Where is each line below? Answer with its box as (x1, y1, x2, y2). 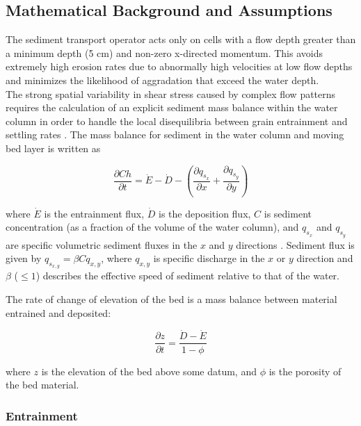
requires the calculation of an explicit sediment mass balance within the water (6, 100, 338, 115)
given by (6, 251, 42, 265)
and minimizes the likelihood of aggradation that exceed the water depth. (6, 72, 319, 87)
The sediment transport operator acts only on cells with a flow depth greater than (6, 32, 356, 47)
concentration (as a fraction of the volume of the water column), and (6, 220, 299, 234)
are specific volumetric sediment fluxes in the (6, 237, 198, 252)
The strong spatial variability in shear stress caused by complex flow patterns (6, 86, 336, 101)
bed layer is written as (6, 140, 101, 155)
